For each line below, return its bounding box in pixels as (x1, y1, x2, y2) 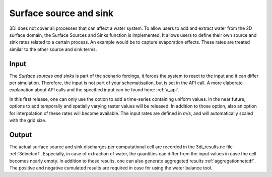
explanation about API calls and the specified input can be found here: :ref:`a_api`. (9, 87, 180, 93)
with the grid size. (9, 117, 46, 123)
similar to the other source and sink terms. (9, 46, 97, 52)
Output (9, 130, 32, 139)
